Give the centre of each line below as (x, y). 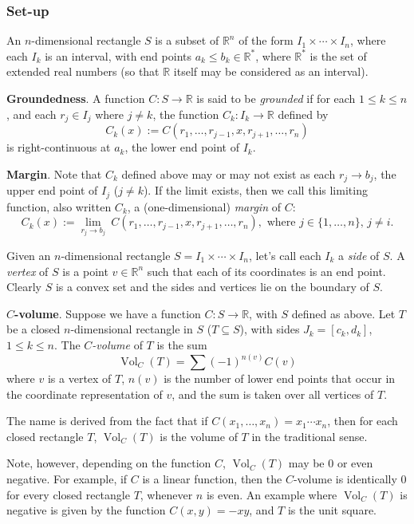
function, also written (59, 206)
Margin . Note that (54, 173)
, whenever (166, 494)
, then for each (363, 421)
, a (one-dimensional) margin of (204, 206)
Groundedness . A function (76, 98)
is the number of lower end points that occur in (280, 378)
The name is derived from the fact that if (107, 421)
